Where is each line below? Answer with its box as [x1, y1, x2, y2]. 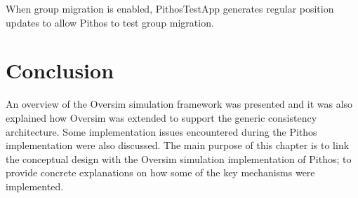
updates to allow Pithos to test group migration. [6, 15, 214, 29]
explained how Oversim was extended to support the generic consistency [6, 110, 317, 125]
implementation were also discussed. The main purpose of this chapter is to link [6, 138, 350, 153]
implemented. [6, 178, 64, 193]
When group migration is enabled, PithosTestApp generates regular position [6, 1, 334, 15]
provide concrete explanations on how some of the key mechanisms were [6, 165, 315, 180]
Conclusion [6, 56, 114, 85]
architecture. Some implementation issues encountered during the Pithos [6, 124, 317, 139]
